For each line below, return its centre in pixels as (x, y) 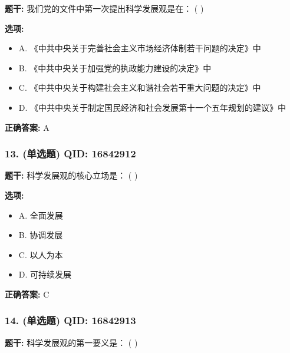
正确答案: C (27, 294)
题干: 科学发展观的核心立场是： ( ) (71, 175)
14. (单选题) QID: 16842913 (70, 320)
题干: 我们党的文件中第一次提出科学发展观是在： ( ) (104, 8)
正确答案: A (27, 127)
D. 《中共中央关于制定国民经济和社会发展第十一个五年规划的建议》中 (152, 107)
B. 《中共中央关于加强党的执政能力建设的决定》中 (115, 67)
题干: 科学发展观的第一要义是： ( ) (71, 342)
